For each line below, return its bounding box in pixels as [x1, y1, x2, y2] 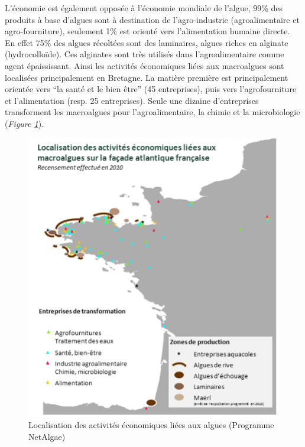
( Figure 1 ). [5, 117, 44, 129]
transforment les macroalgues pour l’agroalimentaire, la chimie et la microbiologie [5, 106, 300, 118]
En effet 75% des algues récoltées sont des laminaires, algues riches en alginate [5, 36, 288, 48]
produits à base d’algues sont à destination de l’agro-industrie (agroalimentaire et [5, 13, 300, 25]
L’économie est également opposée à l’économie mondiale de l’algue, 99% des [5, 2, 283, 14]
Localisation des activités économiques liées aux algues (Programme [28, 419, 274, 431]
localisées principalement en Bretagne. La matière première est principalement [5, 71, 288, 83]
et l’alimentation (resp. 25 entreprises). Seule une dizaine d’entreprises [5, 94, 259, 106]
